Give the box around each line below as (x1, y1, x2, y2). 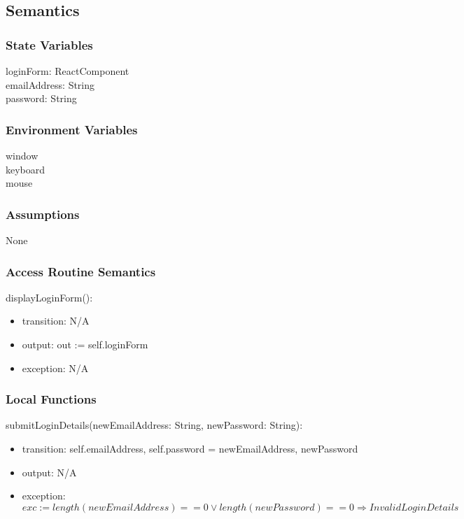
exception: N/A (22, 360, 89, 375)
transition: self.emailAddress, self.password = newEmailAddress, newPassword (22, 441, 358, 455)
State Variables (6, 36, 93, 53)
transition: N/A (22, 313, 90, 328)
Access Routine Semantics (6, 262, 156, 280)
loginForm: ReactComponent (6, 64, 129, 78)
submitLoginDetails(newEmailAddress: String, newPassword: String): (6, 418, 303, 432)
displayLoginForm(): (6, 290, 93, 304)
